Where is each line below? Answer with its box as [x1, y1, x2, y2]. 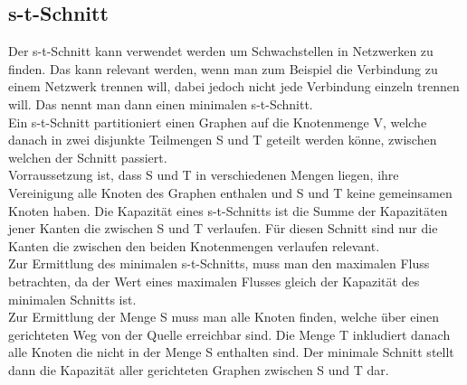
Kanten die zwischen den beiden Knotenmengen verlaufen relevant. [8, 236, 380, 255]
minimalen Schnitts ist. [8, 289, 137, 308]
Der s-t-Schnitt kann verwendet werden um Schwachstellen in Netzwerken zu [8, 42, 434, 61]
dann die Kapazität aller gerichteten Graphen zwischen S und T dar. [8, 360, 389, 379]
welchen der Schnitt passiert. [8, 147, 167, 166]
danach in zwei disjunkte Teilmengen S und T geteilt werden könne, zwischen [8, 130, 437, 149]
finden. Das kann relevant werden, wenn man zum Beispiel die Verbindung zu [8, 59, 438, 78]
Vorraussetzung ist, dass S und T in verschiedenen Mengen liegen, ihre [8, 165, 399, 184]
